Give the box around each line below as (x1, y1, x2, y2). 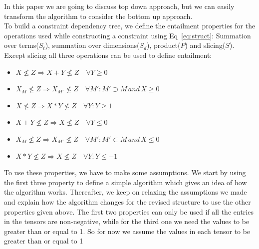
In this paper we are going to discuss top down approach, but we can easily (4, 1, 235, 11)
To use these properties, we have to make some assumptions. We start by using (4, 167, 246, 178)
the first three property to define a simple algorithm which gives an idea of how (4, 177, 247, 187)
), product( (147, 40, 181, 50)
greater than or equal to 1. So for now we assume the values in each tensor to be (4, 226, 251, 236)
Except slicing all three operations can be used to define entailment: (4, 49, 212, 60)
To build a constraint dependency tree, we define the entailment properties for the (4, 20, 256, 31)
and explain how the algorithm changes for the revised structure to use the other (4, 196, 251, 207)
